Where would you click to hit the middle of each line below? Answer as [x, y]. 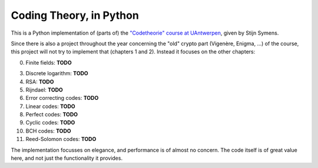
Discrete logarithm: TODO [57, 73]
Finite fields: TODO [49, 62]
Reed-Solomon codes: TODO [61, 139]
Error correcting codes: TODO [62, 98]
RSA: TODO [40, 82]
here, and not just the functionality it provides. [67, 158]
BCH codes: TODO [48, 131]
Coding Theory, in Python [75, 15]
